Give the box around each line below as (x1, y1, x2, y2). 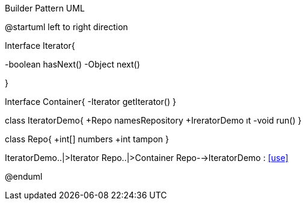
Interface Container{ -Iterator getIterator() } (5, 96, 176, 107)
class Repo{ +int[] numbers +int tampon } (5, 134, 169, 144)
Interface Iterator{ (5, 40, 75, 51)
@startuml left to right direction (5, 22, 128, 32)
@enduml (5, 171, 43, 181)
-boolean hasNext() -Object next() (5, 59, 140, 69)
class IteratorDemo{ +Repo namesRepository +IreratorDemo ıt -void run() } (5, 115, 302, 125)
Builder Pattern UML (5, 3, 85, 13)
